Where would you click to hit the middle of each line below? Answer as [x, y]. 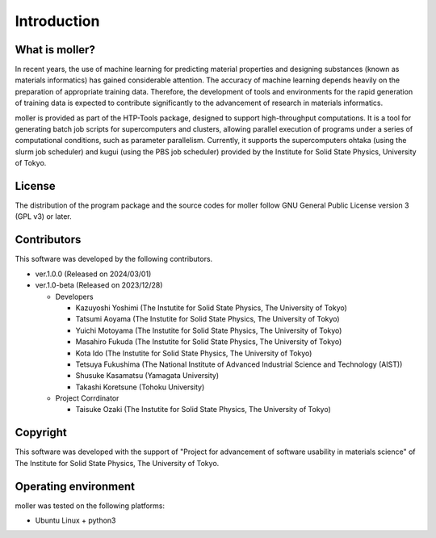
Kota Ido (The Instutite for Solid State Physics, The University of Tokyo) [194, 353]
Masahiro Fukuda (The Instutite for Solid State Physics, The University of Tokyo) [209, 342]
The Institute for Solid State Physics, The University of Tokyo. [117, 463]
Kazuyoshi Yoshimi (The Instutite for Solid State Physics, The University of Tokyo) [211, 308]
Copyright [41, 433]
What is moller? [55, 50]
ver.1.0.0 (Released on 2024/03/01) [93, 274]
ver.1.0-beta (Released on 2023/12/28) [99, 285]
